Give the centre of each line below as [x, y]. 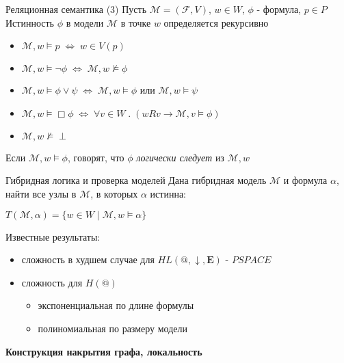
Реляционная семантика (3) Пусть [76, 9]
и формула [305, 180]
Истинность [30, 22]
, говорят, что [96, 157]
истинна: [168, 193]
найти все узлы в [41, 193]
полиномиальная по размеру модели [113, 328]
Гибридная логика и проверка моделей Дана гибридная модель [136, 180]
